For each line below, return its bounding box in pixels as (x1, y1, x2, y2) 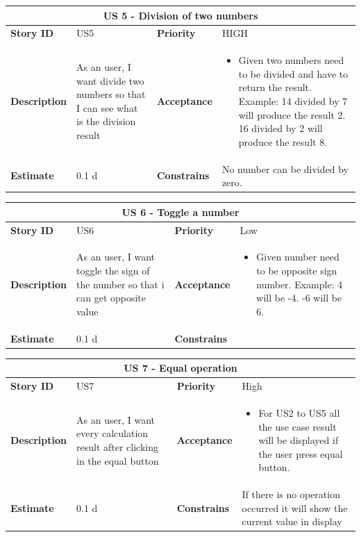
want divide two (76, 73, 144, 88)
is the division (76, 114, 136, 129)
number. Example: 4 (256, 276, 343, 291)
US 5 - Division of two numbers (103, 8, 258, 22)
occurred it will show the (242, 500, 348, 515)
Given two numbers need (238, 53, 344, 67)
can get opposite (76, 290, 146, 305)
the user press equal (258, 446, 343, 461)
